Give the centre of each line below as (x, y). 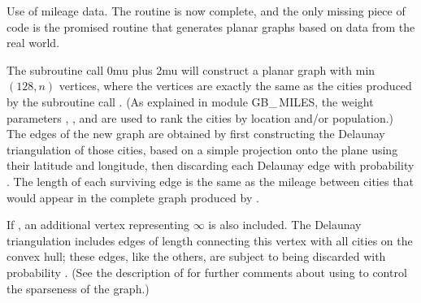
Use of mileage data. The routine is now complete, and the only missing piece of (206, 11)
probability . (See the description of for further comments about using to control (207, 272)
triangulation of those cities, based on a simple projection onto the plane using (202, 149)
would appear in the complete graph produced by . (133, 197)
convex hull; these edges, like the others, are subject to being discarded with (196, 256)
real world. (33, 43)
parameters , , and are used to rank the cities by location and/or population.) (200, 117)
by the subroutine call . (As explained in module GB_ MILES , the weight (190, 101)
